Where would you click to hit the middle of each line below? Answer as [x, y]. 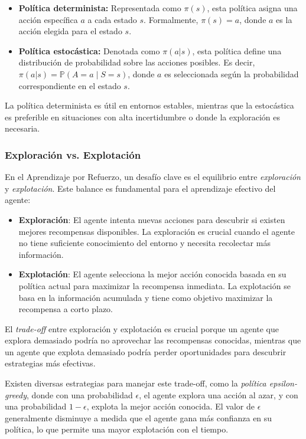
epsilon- [283, 383]
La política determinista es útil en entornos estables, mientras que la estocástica [149, 105]
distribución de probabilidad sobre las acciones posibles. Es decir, [137, 62]
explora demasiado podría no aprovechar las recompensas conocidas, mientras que [153, 340]
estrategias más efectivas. [50, 363]
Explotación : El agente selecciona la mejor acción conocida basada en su [152, 274]
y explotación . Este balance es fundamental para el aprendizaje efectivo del [140, 188]
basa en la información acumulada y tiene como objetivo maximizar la [146, 297]
